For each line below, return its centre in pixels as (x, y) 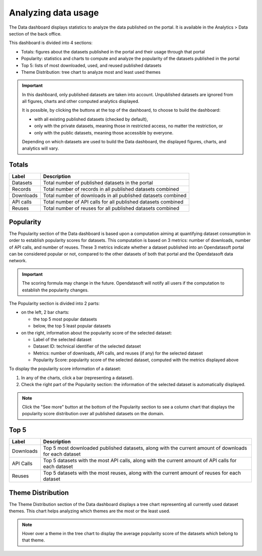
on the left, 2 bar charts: (45, 312)
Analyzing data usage (54, 13)
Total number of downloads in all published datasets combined (115, 196)
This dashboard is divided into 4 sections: (51, 43)
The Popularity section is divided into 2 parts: (54, 303)
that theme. (33, 540)
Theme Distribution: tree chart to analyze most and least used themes (91, 72)
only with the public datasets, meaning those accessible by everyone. (104, 133)
